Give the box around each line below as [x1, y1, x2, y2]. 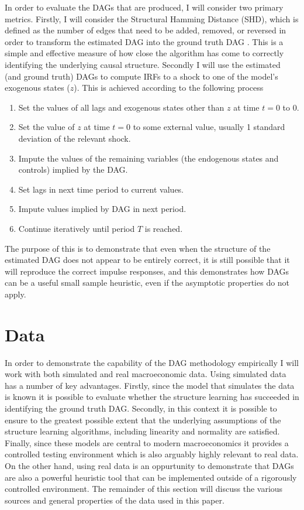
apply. [5, 287, 26, 300]
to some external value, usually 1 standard [133, 121, 285, 133]
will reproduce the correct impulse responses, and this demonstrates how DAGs [5, 265, 289, 277]
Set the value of [18, 121, 75, 133]
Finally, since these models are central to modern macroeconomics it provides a [5, 436, 289, 449]
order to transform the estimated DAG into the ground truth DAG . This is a [5, 35, 284, 47]
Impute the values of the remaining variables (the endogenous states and [18, 152, 279, 164]
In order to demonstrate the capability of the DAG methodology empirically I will [5, 356, 299, 368]
